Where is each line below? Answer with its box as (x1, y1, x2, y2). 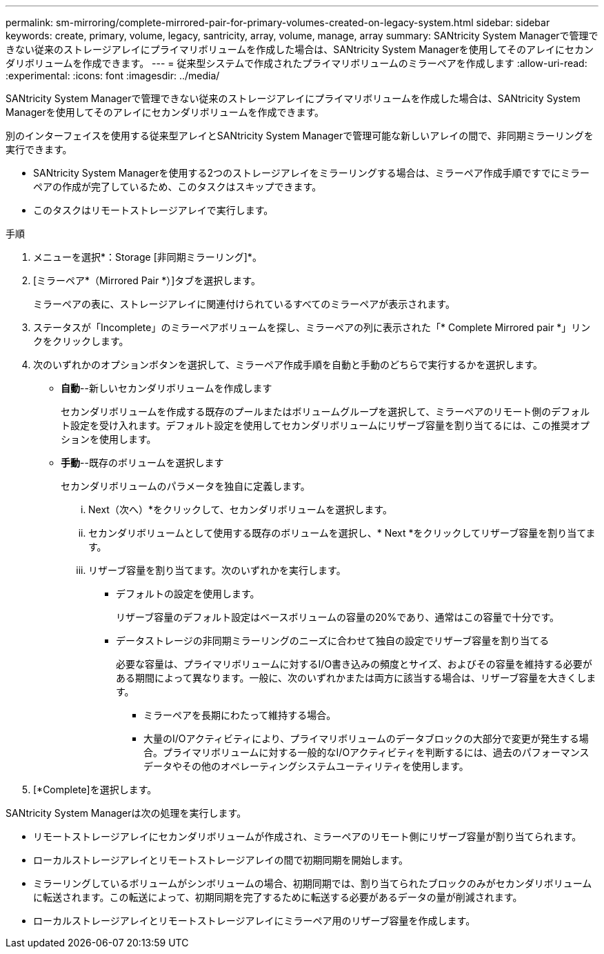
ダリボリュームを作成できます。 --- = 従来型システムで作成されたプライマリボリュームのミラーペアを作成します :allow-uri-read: (6, 57, 587, 69)
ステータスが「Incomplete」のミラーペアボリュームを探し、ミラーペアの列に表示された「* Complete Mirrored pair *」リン (33, 321, 591, 333)
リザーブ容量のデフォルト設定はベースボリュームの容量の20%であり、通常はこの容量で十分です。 (116, 611, 560, 623)
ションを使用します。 (61, 433, 157, 445)
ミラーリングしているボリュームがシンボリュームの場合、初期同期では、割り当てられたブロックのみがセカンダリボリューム (33, 877, 592, 889)
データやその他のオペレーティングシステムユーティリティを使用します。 (143, 760, 469, 772)
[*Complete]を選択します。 (33, 784, 157, 795)
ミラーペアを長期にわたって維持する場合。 (143, 709, 336, 721)
